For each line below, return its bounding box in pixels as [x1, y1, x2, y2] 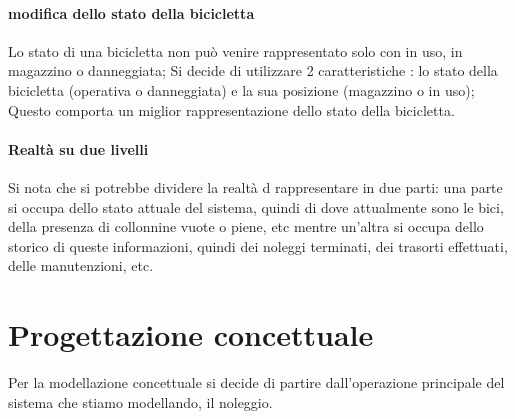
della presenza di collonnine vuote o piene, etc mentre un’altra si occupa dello [8, 216, 484, 237]
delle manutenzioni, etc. [8, 255, 154, 276]
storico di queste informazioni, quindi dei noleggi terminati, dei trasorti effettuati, [8, 235, 508, 256]
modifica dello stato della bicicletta [8, 2, 255, 23]
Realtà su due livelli [8, 138, 149, 159]
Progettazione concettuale [8, 314, 374, 355]
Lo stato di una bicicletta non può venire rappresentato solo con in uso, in [8, 40, 463, 61]
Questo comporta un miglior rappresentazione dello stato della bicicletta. [8, 99, 455, 120]
